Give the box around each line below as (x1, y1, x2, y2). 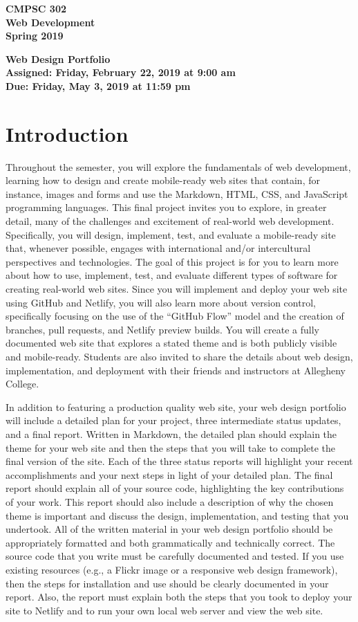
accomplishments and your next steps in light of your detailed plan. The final (6, 467, 333, 482)
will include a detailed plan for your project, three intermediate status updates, (6, 413, 341, 428)
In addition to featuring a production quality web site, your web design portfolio (6, 399, 346, 414)
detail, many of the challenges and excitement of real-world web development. (6, 214, 335, 228)
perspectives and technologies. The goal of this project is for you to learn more (6, 254, 339, 268)
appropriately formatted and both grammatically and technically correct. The (6, 535, 335, 549)
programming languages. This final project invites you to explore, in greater (6, 200, 327, 214)
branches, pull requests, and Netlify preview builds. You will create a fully (6, 322, 319, 336)
